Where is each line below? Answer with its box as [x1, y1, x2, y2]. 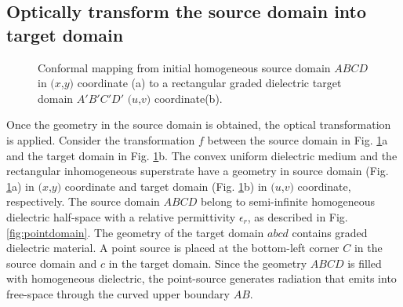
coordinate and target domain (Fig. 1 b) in [64, 177, 267, 194]
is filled [347, 254, 382, 271]
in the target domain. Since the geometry [108, 254, 307, 271]
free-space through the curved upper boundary [6, 285, 230, 302]
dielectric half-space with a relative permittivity [6, 208, 236, 225]
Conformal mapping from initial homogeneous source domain [38, 59, 331, 75]
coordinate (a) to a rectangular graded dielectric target [77, 75, 342, 91]
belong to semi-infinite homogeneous [200, 193, 376, 210]
